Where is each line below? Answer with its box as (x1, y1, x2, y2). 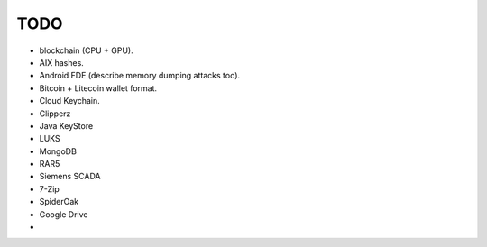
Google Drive (39, 208, 88, 220)
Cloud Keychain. (39, 96, 100, 106)
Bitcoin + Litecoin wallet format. (39, 82, 158, 94)
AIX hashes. (39, 57, 85, 68)
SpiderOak (39, 197, 79, 207)
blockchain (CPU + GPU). (39, 45, 134, 56)
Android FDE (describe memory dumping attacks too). (39, 70, 241, 81)
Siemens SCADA (39, 171, 101, 182)
